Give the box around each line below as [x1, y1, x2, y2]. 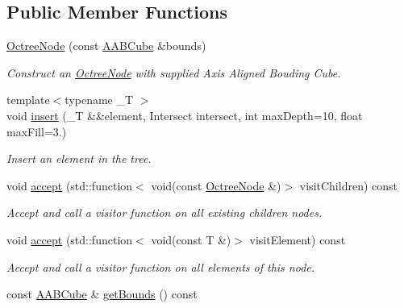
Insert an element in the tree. [6, 150, 152, 167]
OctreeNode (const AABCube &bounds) [6, 37, 206, 54]
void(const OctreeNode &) [151, 177, 281, 194]
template [6, 91, 50, 108]
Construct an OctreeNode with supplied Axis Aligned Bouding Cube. [6, 64, 341, 81]
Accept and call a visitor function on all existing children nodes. [6, 204, 323, 221]
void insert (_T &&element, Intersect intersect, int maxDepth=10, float [6, 106, 363, 123]
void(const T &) [151, 231, 231, 248]
